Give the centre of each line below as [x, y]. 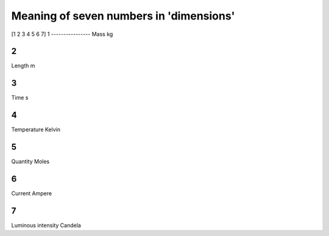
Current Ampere [31, 193]
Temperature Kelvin [36, 130]
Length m [23, 66]
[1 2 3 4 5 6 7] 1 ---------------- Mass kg [62, 34]
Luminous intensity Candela [46, 225]
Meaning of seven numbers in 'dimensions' [123, 16]
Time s [20, 98]
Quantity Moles [30, 162]
